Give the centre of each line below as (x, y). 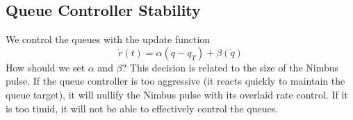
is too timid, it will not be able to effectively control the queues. (142, 108)
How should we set (46, 67)
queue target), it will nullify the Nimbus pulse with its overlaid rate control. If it (177, 94)
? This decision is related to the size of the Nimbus (230, 67)
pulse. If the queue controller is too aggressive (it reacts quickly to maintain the (175, 81)
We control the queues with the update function (108, 39)
